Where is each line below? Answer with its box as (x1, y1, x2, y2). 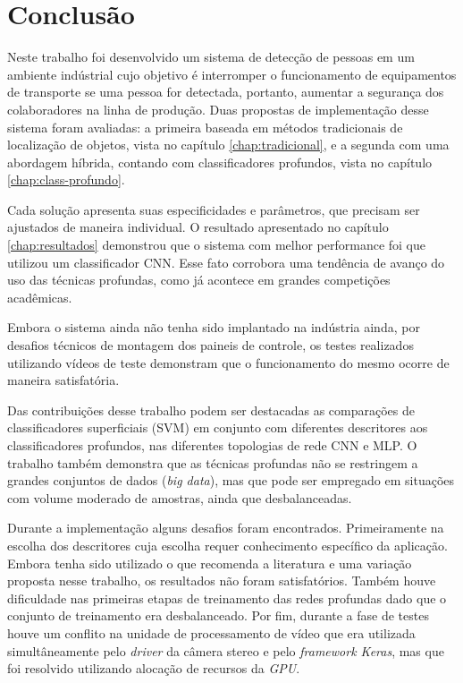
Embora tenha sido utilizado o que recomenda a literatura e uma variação (7, 553, 412, 572)
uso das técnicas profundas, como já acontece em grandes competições (7, 270, 391, 289)
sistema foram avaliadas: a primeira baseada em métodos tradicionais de (7, 117, 403, 136)
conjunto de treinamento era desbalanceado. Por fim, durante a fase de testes (7, 606, 429, 625)
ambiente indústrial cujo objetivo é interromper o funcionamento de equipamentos (7, 64, 457, 83)
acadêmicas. (7, 287, 72, 306)
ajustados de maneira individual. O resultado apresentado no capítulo (7, 218, 389, 236)
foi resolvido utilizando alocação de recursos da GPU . (7, 659, 300, 678)
